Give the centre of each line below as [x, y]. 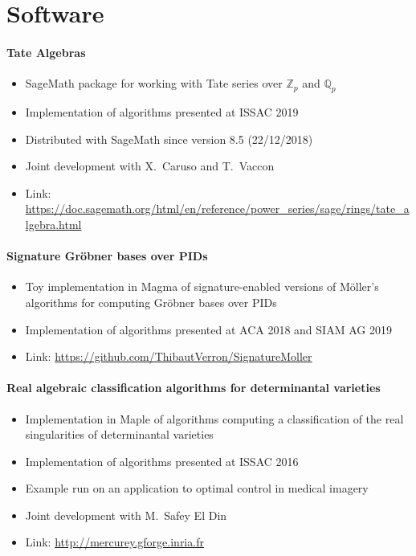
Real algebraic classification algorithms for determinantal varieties [194, 388]
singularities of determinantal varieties [119, 434]
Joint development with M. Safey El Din [126, 515]
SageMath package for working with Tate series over [154, 83]
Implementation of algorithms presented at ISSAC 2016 [162, 461]
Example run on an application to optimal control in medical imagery [197, 488]
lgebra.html [53, 224]
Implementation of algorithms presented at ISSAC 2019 [162, 111]
